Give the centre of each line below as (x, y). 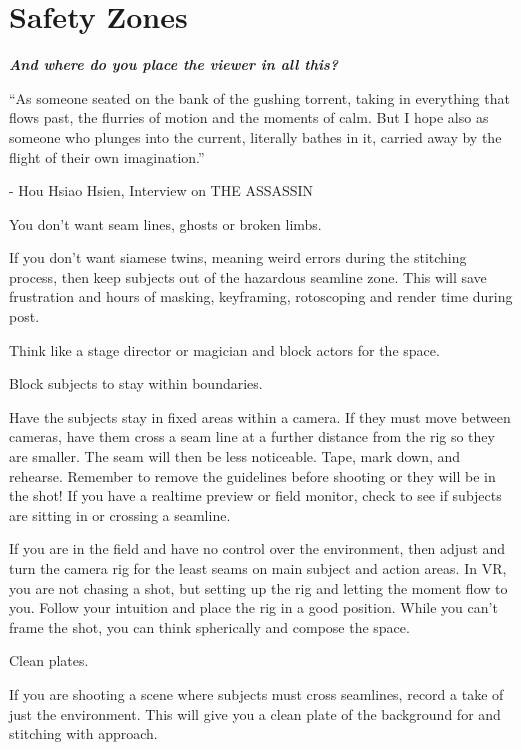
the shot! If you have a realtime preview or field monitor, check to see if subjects (255, 495)
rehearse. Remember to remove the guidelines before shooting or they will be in (252, 475)
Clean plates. (49, 660)
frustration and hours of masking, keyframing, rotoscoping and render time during (261, 296)
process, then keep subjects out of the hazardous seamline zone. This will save (248, 276)
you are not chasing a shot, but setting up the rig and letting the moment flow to (258, 587)
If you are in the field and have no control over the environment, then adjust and (257, 548)
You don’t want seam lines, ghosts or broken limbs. (165, 223)
